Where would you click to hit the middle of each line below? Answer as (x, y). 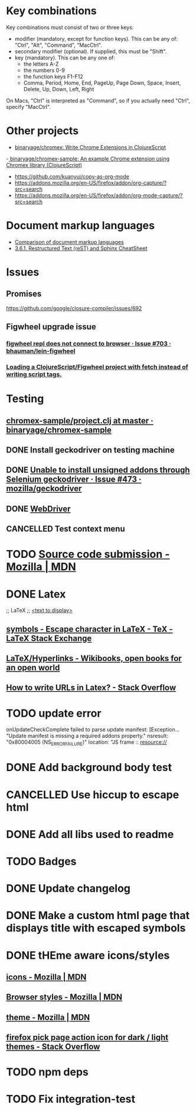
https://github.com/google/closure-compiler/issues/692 (74, 308)
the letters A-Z (41, 64)
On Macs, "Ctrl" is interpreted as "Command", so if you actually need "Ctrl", (98, 100)
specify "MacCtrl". (29, 107)
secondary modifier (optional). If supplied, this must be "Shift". (91, 51)
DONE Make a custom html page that (98, 916)
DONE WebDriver (38, 508)
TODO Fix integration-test (71, 1099)
